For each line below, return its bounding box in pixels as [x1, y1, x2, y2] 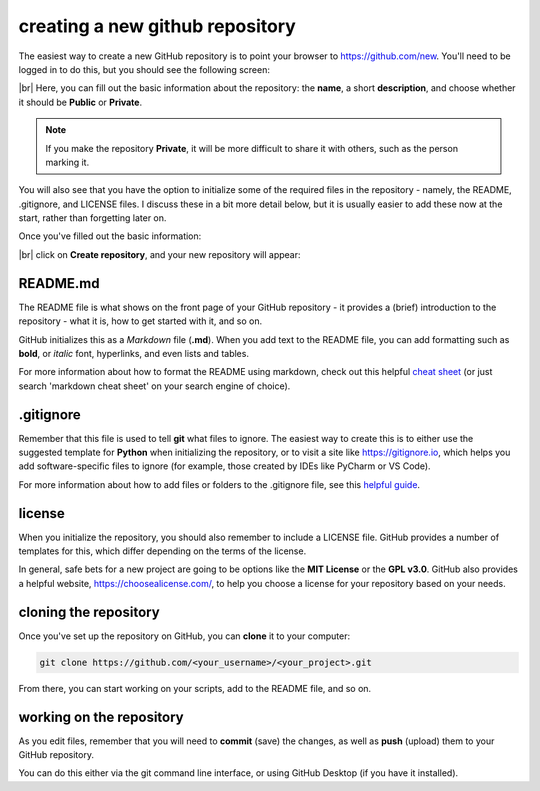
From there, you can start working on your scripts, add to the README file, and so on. [18, 682, 372, 694]
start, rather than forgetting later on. [18, 212, 167, 224]
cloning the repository [18, 603, 160, 620]
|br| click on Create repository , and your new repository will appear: [18, 248, 301, 260]
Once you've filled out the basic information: [18, 230, 202, 242]
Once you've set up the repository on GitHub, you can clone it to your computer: [18, 630, 350, 642]
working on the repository [18, 708, 184, 725]
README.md [18, 275, 100, 292]
